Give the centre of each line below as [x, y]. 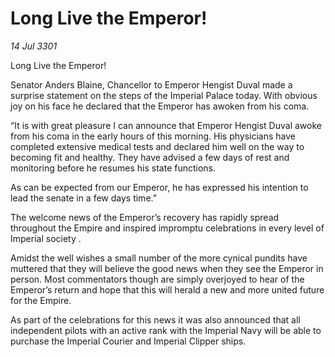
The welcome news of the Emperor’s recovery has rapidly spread [145, 217]
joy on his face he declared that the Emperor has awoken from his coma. [160, 106]
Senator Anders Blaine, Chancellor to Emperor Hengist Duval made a [151, 84]
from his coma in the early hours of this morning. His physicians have [153, 136]
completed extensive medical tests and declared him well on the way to [157, 146]
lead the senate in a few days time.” [83, 198]
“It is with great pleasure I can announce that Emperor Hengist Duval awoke [166, 125]
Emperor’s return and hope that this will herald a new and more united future [167, 289]
